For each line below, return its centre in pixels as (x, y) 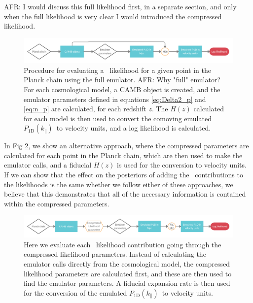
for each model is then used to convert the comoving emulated (118, 118)
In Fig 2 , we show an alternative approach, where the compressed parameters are (126, 146)
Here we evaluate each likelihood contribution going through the (123, 244)
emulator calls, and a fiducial (48, 165)
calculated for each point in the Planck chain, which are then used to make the (123, 155)
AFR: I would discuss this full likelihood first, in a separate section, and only (120, 6)
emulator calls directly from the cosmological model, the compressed (127, 263)
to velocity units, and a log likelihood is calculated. (134, 128)
